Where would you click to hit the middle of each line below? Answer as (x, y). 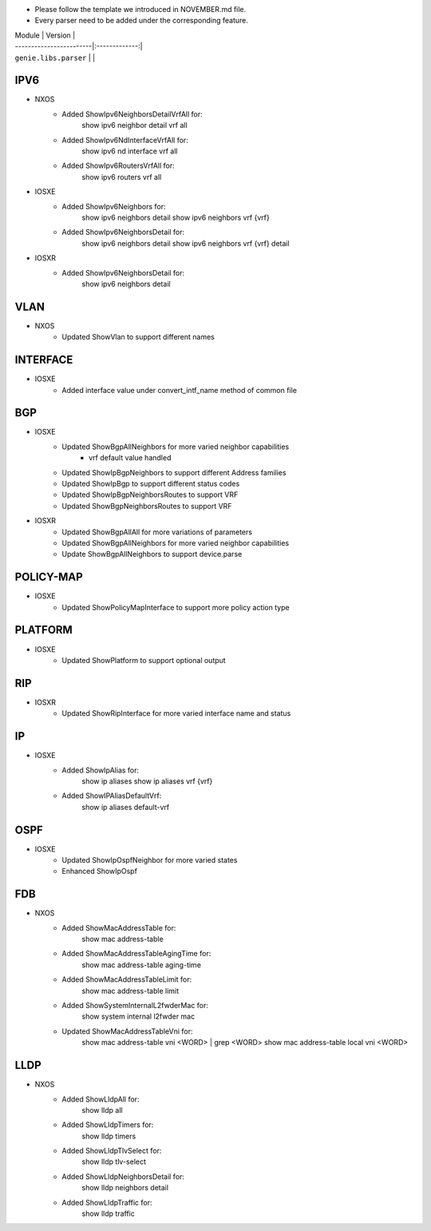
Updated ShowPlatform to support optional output (144, 660)
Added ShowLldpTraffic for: (107, 1202)
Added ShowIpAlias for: (101, 770)
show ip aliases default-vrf (126, 807)
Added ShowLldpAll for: (101, 1099)
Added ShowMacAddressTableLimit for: (127, 979)
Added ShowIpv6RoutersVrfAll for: (118, 166)
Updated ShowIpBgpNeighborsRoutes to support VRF (150, 494)
